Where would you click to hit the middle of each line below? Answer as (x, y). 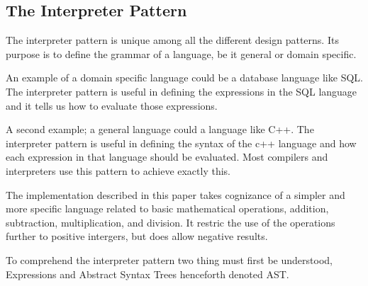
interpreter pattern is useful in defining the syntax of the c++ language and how (181, 143)
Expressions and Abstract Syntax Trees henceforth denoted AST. (147, 274)
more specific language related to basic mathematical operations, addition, (167, 208)
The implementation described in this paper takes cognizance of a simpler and (175, 194)
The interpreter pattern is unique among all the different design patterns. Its (172, 40)
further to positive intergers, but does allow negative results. (137, 236)
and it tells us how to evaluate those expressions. (112, 105)
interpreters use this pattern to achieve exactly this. (118, 170)
